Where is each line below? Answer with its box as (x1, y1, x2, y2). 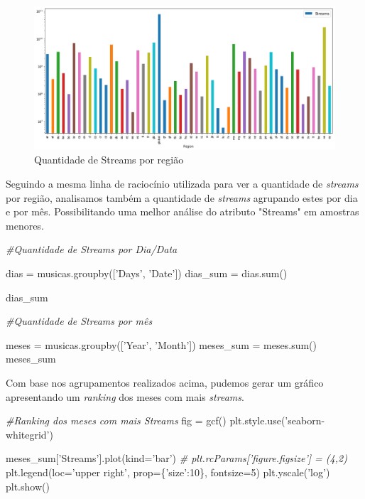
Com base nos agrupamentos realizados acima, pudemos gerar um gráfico (6, 375, 324, 390)
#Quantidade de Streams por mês (6, 313, 153, 328)
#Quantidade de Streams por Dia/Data (6, 242, 178, 257)
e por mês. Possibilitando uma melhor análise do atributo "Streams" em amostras (6, 204, 359, 219)
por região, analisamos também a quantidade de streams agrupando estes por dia (6, 190, 358, 205)
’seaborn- (285, 413, 325, 428)
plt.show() (6, 478, 50, 493)
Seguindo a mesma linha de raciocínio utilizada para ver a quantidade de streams (6, 176, 359, 191)
